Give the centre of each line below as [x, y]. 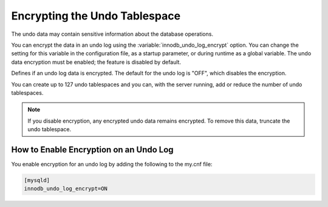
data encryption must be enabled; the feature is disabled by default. [96, 62]
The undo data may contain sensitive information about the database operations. [112, 34]
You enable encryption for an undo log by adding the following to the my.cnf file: [112, 164]
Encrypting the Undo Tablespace [96, 16]
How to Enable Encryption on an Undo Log [92, 150]
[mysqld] [37, 180]
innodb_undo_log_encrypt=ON [66, 189]
